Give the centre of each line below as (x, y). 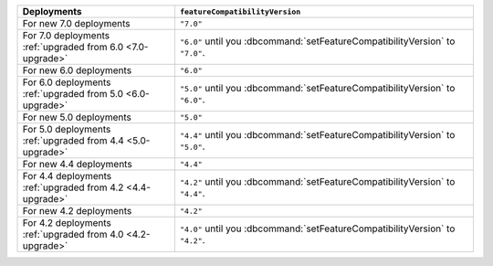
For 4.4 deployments (67, 176)
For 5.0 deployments (67, 129)
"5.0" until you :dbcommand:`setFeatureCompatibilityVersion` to (317, 88)
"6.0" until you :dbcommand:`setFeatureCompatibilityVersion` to (317, 41)
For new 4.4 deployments (77, 164)
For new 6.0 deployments (77, 70)
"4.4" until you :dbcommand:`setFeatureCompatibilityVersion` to (317, 135)
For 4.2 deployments (67, 223)
